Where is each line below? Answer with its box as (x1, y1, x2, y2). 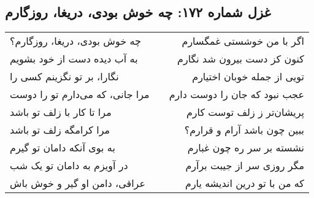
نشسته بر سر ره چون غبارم (187, 140, 304, 155)
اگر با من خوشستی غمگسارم (182, 34, 304, 48)
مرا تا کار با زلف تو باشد (10, 105, 112, 120)
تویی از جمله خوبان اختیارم (192, 69, 304, 84)
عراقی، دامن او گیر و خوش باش (10, 176, 145, 191)
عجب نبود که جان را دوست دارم (169, 87, 304, 102)
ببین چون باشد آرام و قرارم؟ (184, 123, 304, 137)
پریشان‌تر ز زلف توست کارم (186, 105, 304, 120)
